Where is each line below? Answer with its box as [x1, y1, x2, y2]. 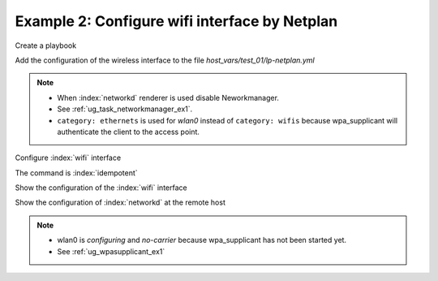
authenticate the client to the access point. [57, 127, 200, 136]
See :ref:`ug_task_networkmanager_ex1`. [57, 104, 193, 114]
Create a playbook [15, 41, 77, 50]
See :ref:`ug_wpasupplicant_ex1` [57, 246, 165, 256]
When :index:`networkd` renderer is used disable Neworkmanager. [57, 93, 280, 102]
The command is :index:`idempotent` [15, 167, 138, 178]
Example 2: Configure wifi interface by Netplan [15, 12, 338, 30]
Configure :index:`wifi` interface [15, 153, 122, 162]
